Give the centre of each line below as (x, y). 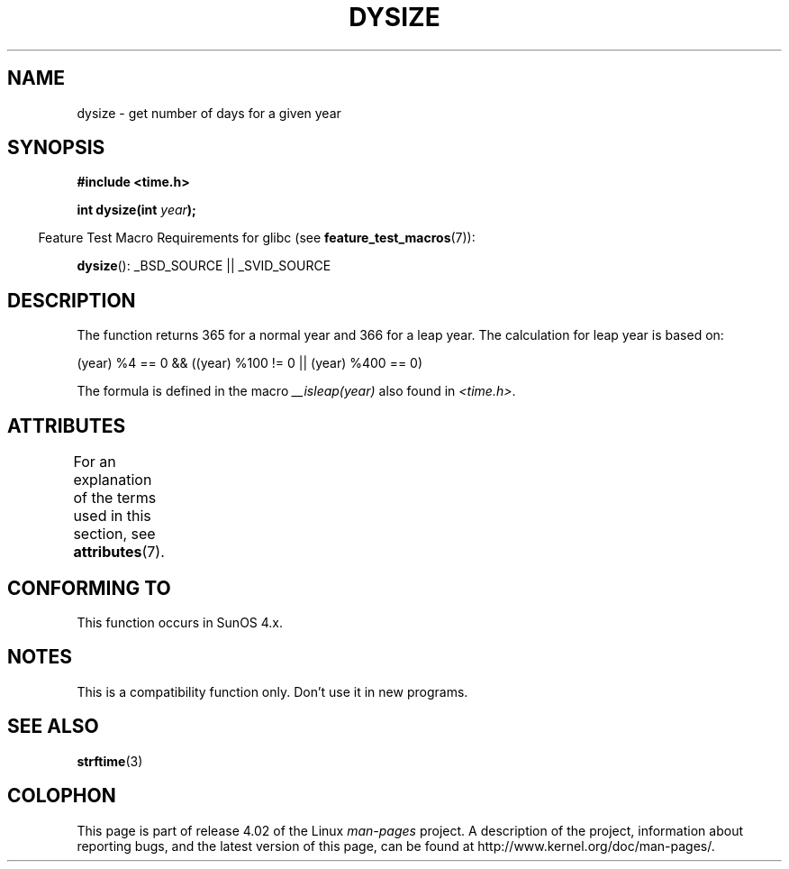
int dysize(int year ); (136, 210)
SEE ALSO (53, 727)
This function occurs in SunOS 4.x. (180, 622)
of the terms (115, 498)
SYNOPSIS (56, 148)
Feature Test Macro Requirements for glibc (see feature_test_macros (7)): (257, 238)
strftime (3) (110, 761)
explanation (113, 480)
